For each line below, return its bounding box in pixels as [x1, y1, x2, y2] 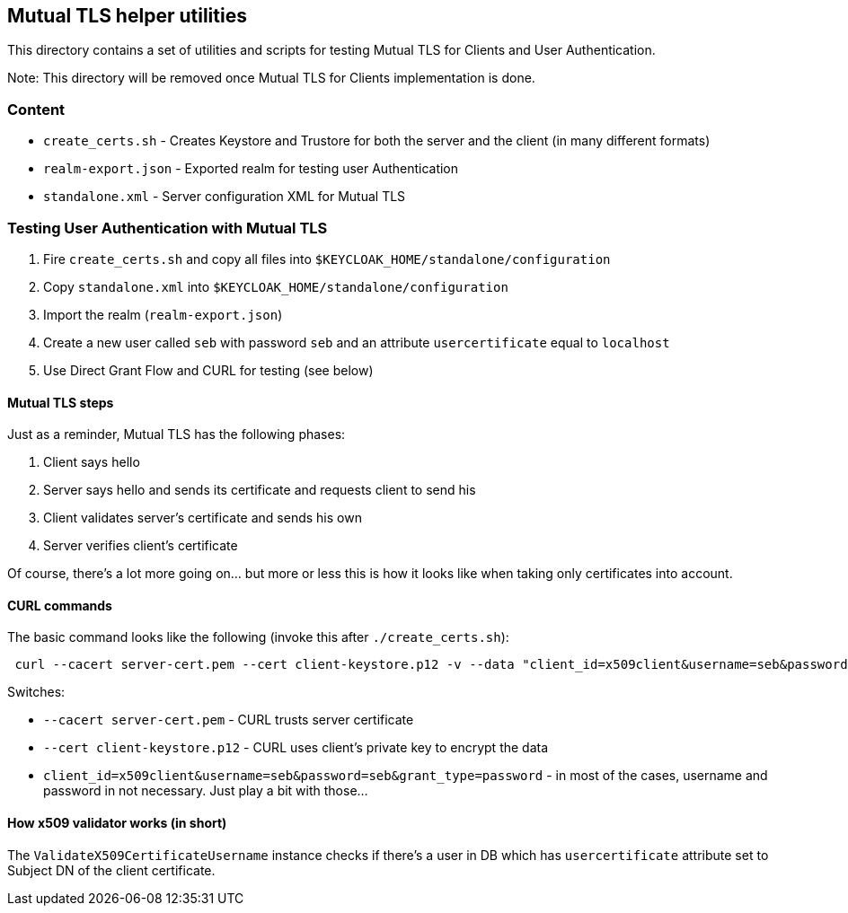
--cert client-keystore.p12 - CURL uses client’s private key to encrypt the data [43, 740, 549, 756]
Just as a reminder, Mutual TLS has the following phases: [7, 426, 346, 443]
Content [7, 100, 66, 119]
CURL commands [7, 597, 112, 613]
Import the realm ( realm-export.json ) [43, 306, 283, 322]
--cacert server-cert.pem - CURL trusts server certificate [43, 712, 414, 728]
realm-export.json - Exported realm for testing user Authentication [43, 161, 459, 177]
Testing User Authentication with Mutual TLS [7, 218, 328, 237]
